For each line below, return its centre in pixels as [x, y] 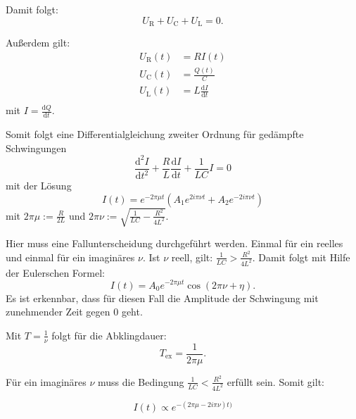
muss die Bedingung [141, 381]
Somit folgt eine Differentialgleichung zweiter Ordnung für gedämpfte [155, 134]
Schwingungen [36, 148]
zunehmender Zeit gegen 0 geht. [74, 312]
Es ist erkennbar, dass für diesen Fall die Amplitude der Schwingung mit [162, 298]
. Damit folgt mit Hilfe [301, 257]
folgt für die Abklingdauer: [109, 335]
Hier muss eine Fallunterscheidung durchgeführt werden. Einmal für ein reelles [174, 243]
